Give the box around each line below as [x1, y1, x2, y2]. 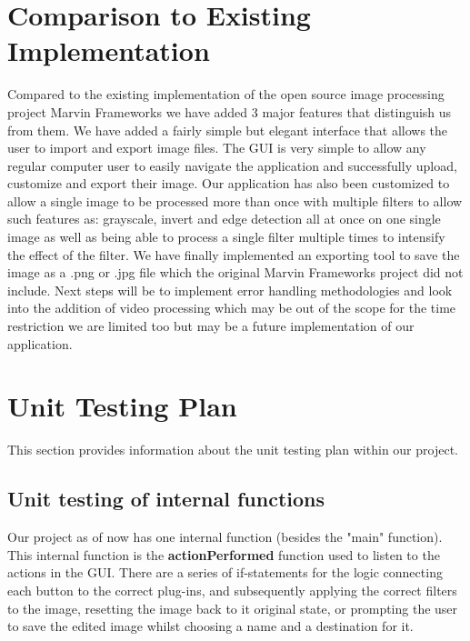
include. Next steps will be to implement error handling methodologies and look [7, 280, 453, 299]
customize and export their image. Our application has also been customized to [7, 174, 450, 193]
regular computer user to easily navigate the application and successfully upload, [7, 155, 457, 175]
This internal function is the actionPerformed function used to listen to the [7, 545, 440, 564]
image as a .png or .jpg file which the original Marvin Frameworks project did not [7, 263, 464, 282]
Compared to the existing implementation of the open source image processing [7, 85, 445, 104]
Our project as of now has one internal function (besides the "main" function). [7, 527, 443, 546]
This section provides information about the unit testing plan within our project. [7, 440, 458, 459]
